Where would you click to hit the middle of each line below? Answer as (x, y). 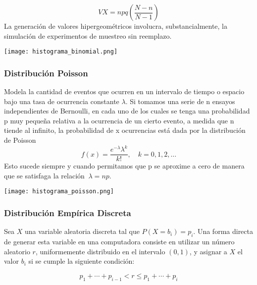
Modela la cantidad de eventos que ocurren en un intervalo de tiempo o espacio (124, 91)
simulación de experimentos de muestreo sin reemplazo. (88, 35)
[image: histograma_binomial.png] (61, 52)
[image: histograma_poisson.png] (59, 192)
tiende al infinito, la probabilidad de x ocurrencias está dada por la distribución (125, 130)
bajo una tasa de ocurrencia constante (62, 101)
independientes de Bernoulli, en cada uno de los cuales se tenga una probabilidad (127, 111)
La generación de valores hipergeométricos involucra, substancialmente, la (116, 26)
